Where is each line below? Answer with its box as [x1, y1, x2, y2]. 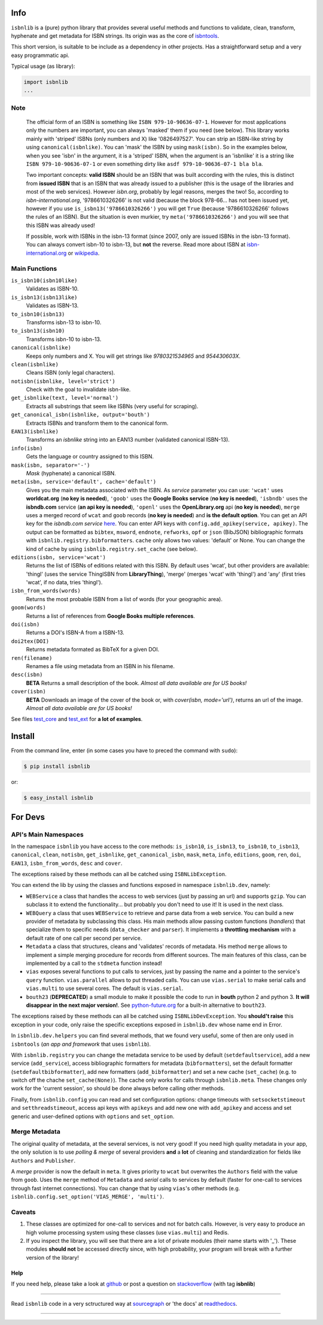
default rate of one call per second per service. [26, 934, 142, 941]
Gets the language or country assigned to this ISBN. [26, 453, 154, 460]
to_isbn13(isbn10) [11, 327, 65, 334]
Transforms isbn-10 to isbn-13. [26, 336, 102, 343]
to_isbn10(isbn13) [11, 310, 65, 318]
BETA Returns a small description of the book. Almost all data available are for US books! [26, 679, 247, 686]
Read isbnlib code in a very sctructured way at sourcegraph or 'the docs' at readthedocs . [11, 1300, 237, 1307]
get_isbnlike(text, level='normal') [11, 394, 119, 402]
